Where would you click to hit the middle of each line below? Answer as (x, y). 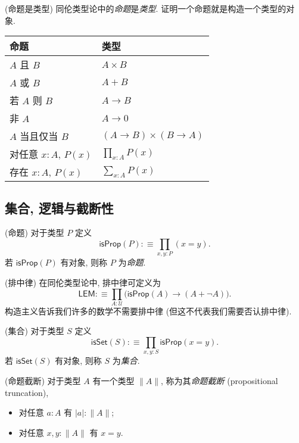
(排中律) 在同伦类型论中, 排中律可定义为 (83, 282)
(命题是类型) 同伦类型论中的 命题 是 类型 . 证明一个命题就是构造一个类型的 (146, 8)
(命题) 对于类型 (35, 233)
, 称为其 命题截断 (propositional (219, 380)
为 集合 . (126, 361)
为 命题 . (132, 262)
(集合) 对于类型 (35, 331)
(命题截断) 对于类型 (43, 380)
